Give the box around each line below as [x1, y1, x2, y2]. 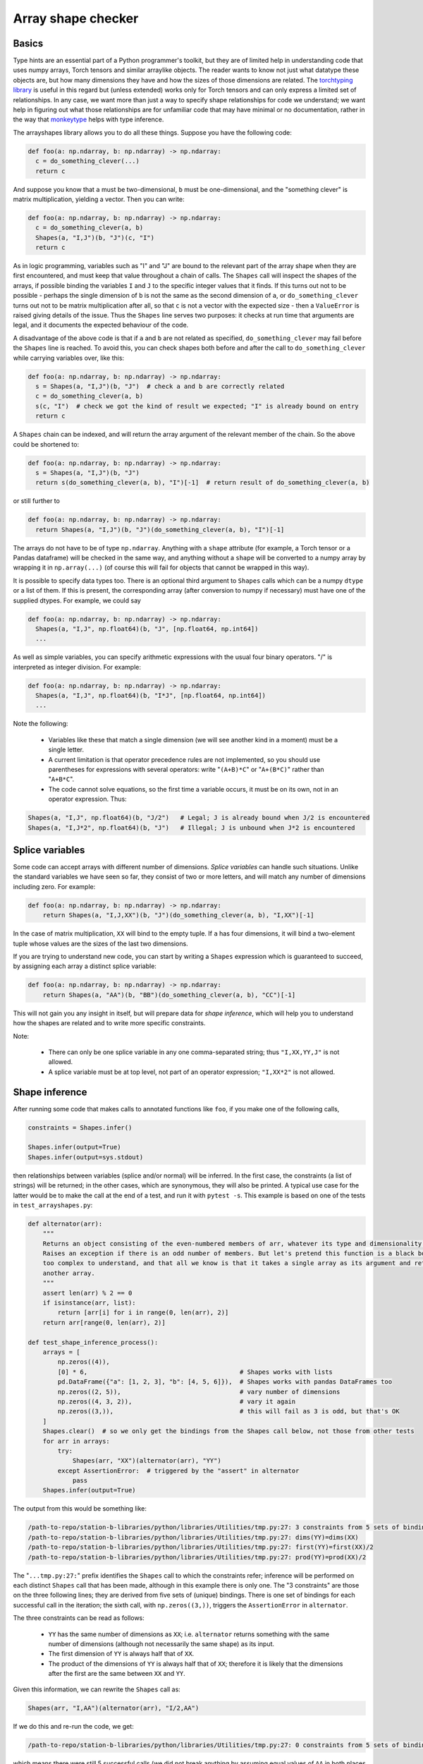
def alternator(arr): [27, 1219, 103, 1228]
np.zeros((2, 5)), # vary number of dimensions [57, 1387, 341, 1396]
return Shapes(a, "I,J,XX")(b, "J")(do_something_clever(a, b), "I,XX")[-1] [42, 911, 314, 919]
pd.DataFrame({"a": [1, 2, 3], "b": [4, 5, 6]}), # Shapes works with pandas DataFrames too [57, 1378, 393, 1386]
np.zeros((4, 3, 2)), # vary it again [57, 1397, 296, 1406]
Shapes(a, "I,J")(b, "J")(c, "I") [35, 234, 155, 241]
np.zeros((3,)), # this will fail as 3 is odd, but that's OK [57, 1408, 400, 1415]
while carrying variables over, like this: [13, 354, 125, 362]
